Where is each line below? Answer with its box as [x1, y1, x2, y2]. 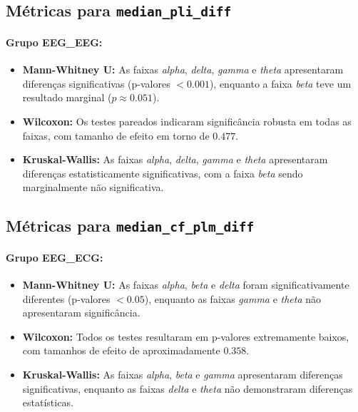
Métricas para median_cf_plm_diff [6, 215, 255, 237]
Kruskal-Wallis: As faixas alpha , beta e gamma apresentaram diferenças [22, 367, 343, 382]
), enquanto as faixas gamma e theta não [144, 291, 322, 306]
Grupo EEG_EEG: [6, 34, 103, 49]
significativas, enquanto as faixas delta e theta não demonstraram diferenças [22, 381, 353, 396]
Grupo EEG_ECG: [6, 249, 103, 264]
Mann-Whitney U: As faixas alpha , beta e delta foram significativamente [22, 277, 349, 292]
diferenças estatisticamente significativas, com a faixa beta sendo [22, 165, 303, 180]
